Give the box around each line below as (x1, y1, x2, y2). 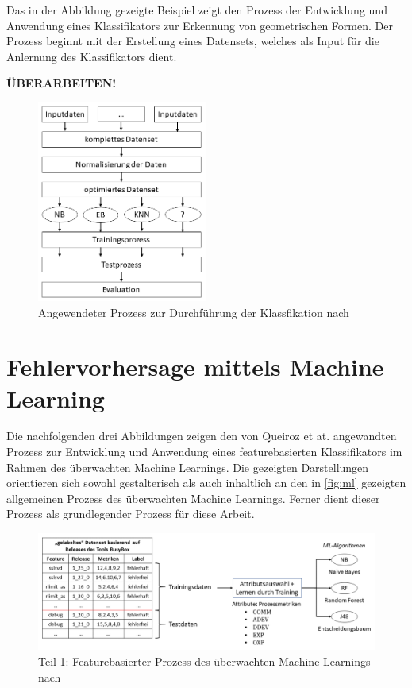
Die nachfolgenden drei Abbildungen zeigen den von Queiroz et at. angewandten (6, 427, 397, 444)
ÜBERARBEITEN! (6, 75, 117, 91)
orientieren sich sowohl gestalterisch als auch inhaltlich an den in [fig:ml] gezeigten (6, 474, 406, 491)
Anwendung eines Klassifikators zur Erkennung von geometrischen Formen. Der (6, 17, 393, 33)
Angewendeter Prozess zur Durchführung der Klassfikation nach (38, 303, 349, 320)
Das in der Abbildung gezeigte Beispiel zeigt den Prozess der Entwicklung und (6, 2, 387, 17)
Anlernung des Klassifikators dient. (6, 48, 177, 64)
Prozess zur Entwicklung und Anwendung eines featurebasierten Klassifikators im (6, 443, 402, 460)
